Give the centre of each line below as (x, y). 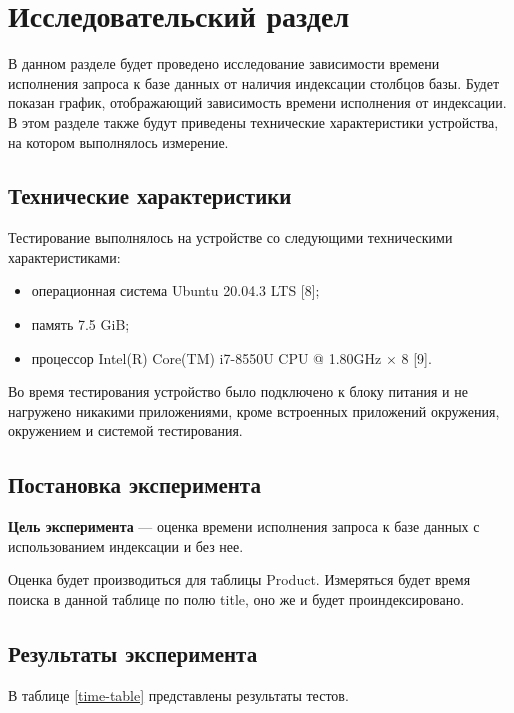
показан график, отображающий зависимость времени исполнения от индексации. (257, 102)
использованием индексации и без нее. (126, 545)
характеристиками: (64, 256)
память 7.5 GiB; (80, 324)
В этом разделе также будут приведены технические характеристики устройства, (253, 121)
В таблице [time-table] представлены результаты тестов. (178, 694)
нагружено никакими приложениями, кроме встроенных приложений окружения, (254, 410)
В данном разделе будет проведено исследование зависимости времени (224, 63)
